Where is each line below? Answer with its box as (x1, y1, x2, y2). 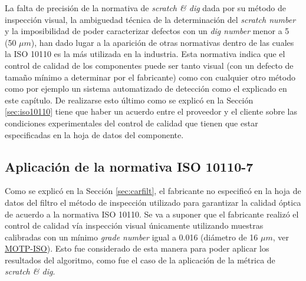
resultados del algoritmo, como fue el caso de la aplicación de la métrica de (5, 253, 275, 266)
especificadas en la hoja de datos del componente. (5, 128, 184, 140)
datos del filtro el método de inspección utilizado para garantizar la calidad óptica (5, 196, 301, 208)
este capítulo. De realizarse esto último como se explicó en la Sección (5, 93, 254, 106)
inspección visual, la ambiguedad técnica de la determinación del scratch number (5, 13, 296, 25)
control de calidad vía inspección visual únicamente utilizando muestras (5, 219, 264, 232)
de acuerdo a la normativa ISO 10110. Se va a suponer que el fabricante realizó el (5, 208, 299, 220)
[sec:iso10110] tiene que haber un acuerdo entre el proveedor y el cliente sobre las (5, 105, 297, 118)
